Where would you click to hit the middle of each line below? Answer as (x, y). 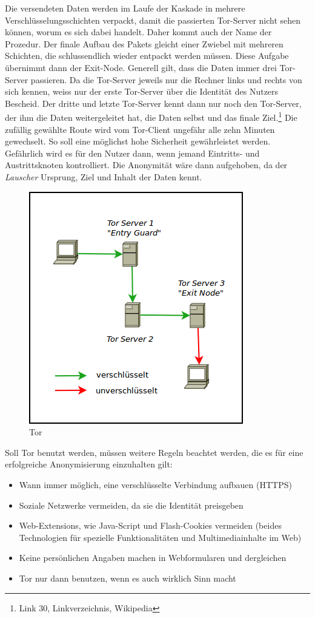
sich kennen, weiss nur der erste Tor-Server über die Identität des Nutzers (142, 91)
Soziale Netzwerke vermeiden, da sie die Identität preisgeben (131, 505)
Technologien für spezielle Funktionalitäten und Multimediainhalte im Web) (160, 537)
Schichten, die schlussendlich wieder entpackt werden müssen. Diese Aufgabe (147, 56)
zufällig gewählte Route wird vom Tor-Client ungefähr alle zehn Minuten (140, 129)
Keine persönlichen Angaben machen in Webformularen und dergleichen (153, 558)
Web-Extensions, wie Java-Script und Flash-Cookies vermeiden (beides (150, 525)
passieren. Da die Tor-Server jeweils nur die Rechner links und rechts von (166, 79)
